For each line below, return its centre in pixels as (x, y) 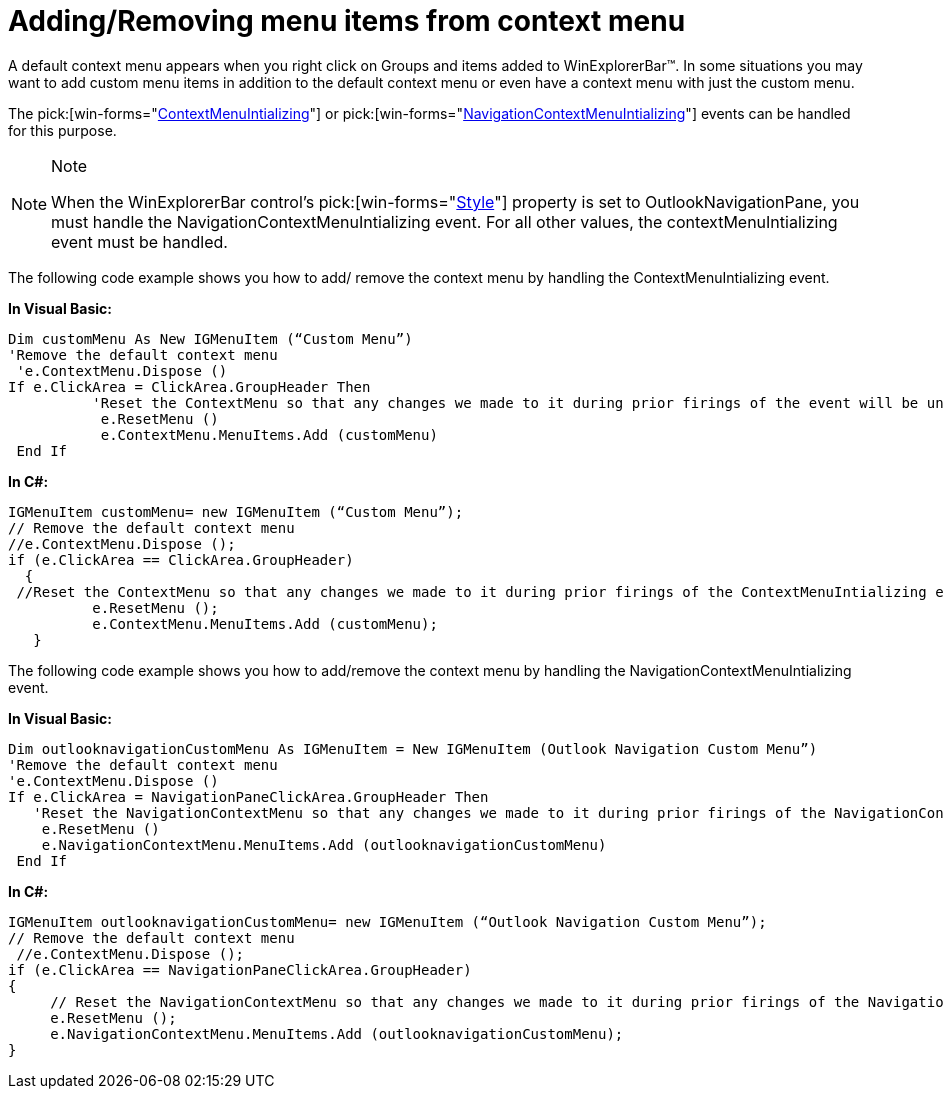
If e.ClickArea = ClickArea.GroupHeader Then (189, 386)
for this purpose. (62, 130)
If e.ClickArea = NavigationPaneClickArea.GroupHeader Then (248, 796)
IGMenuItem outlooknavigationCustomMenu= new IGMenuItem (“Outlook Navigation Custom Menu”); (387, 921)
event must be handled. (139, 241)
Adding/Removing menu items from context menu (347, 21)
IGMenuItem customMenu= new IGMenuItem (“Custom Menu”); (236, 511)
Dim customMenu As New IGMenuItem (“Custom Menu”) (210, 338)
